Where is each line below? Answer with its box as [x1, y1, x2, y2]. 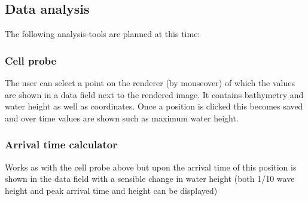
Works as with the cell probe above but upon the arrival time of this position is [5, 160, 297, 173]
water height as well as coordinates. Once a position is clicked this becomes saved [5, 100, 303, 112]
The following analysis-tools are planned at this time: [5, 28, 200, 40]
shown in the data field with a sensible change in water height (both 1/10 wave [5, 172, 295, 185]
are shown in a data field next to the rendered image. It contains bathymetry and [5, 88, 304, 100]
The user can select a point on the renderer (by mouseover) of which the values [5, 77, 295, 89]
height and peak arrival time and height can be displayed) [5, 184, 218, 196]
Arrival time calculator [5, 137, 117, 152]
